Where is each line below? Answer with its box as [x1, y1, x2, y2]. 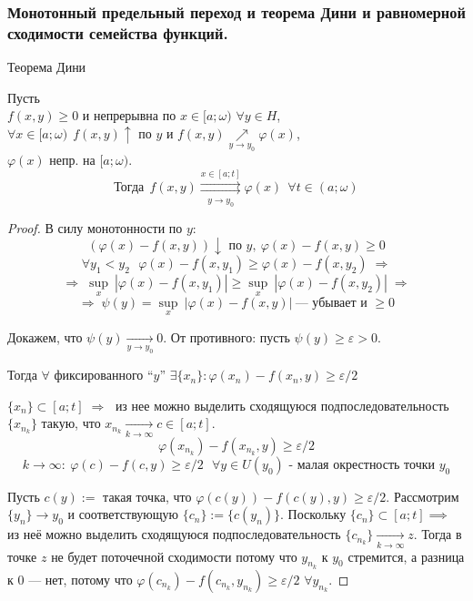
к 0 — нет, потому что [7, 569, 133, 588]
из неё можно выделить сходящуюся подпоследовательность [7, 525, 341, 544]
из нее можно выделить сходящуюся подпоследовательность [115, 395, 449, 414]
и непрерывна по [82, 106, 176, 125]
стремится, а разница [347, 546, 465, 565]
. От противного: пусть [163, 327, 290, 346]
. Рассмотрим [386, 486, 459, 505]
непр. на [49, 150, 96, 169]
